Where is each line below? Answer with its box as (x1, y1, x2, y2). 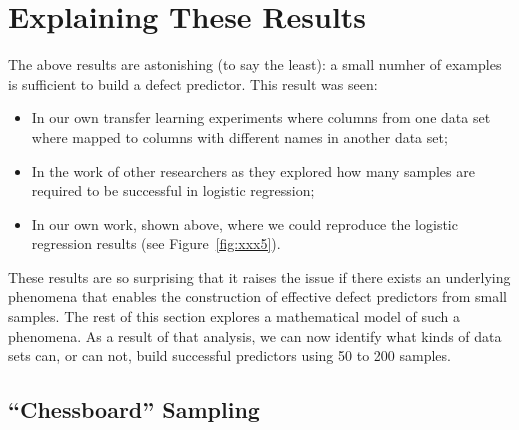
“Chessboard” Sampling (8, 394, 260, 425)
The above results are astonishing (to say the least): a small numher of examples (8, 54, 502, 75)
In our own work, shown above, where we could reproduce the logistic (31, 213, 458, 234)
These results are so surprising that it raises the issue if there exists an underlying (8, 266, 511, 287)
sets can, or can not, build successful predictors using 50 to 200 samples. (8, 345, 451, 366)
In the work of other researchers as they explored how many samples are (31, 160, 475, 181)
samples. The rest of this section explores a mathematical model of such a (8, 306, 461, 327)
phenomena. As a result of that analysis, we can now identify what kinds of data (8, 325, 502, 346)
